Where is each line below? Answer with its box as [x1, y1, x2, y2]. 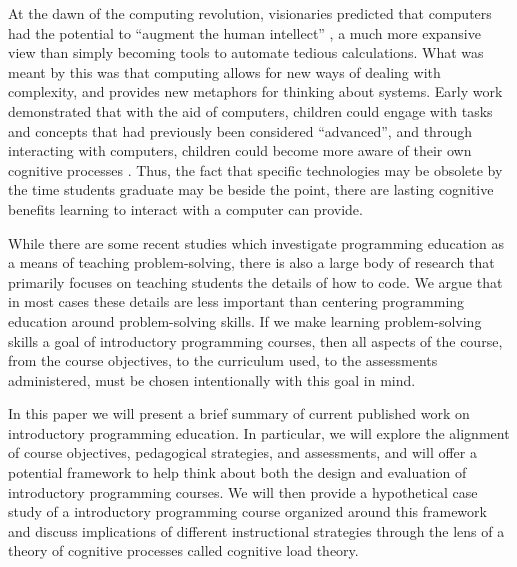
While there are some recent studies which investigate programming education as [8, 232, 504, 253]
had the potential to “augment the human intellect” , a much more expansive [8, 22, 481, 43]
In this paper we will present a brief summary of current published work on [8, 403, 470, 424]
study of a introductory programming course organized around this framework [8, 501, 487, 522]
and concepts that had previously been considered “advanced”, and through [8, 120, 472, 141]
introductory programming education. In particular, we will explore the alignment [8, 422, 510, 443]
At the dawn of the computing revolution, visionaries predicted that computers [8, 3, 492, 23]
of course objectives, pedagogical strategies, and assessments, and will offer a [8, 442, 477, 463]
